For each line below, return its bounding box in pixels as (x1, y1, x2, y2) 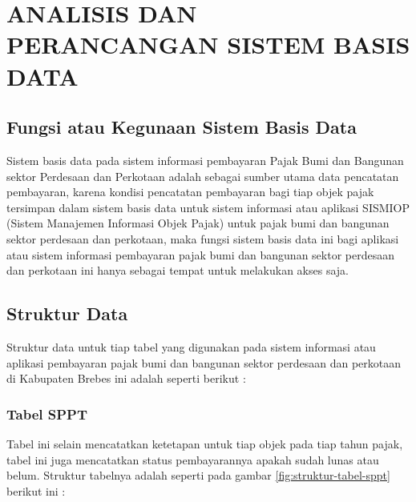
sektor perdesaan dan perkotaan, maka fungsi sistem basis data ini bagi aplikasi (6, 230, 399, 247)
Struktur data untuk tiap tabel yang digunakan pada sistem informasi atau (6, 338, 376, 355)
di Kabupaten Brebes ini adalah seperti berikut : (6, 370, 246, 387)
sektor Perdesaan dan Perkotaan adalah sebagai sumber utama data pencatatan (6, 167, 399, 184)
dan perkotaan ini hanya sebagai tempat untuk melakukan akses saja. (6, 262, 349, 279)
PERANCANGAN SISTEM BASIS (6, 28, 410, 61)
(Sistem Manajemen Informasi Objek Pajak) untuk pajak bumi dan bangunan (6, 215, 390, 231)
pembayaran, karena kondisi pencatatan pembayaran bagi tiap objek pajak (6, 183, 374, 200)
